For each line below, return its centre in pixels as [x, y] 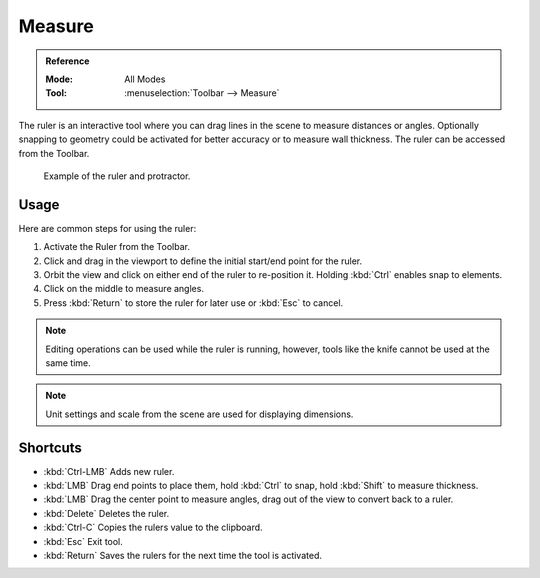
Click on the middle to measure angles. [124, 289]
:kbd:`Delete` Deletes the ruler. [106, 513]
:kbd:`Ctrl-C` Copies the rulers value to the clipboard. [153, 527]
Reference [67, 61]
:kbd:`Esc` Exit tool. [83, 541]
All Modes [145, 79]
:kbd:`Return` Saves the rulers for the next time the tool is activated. [182, 555]
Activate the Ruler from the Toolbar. [116, 247]
